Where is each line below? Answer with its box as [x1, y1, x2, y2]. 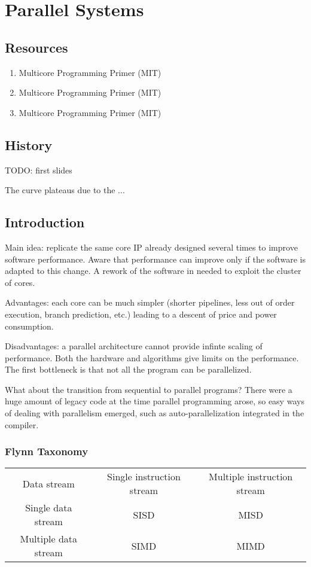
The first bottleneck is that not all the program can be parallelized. [5, 363, 252, 376]
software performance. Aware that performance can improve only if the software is [5, 252, 306, 265]
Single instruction [107, 470, 181, 484]
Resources [5, 38, 68, 56]
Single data [25, 501, 72, 515]
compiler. [5, 418, 39, 431]
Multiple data [20, 532, 78, 546]
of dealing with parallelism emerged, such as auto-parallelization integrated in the [5, 407, 304, 419]
